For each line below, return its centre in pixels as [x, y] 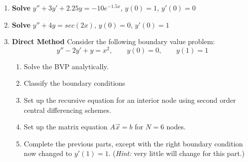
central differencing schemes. [68, 110]
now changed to [48, 153]
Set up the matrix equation [66, 127]
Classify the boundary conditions [75, 83]
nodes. [176, 127]
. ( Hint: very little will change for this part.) [177, 153]
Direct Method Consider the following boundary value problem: [113, 41]
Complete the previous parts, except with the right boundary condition [133, 143]
